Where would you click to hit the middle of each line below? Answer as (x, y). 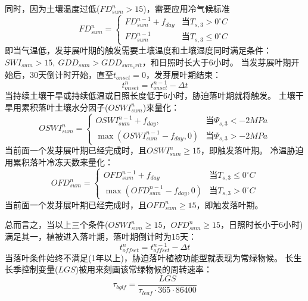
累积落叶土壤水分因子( (65, 107)
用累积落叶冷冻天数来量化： (59, 162)
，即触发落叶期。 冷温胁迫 (252, 150)
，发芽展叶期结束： (183, 74)
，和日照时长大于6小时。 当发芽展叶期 (217, 62)
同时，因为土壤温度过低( (52, 8)
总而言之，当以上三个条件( (57, 225)
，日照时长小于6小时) (262, 225)
